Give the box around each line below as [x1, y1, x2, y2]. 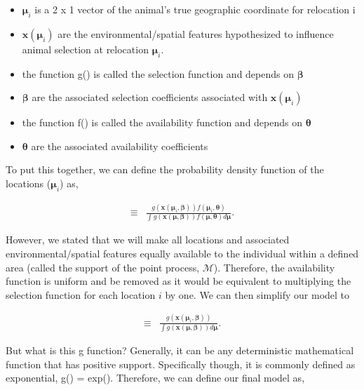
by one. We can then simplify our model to [165, 287, 350, 302]
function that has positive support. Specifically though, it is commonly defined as [6, 356, 356, 371]
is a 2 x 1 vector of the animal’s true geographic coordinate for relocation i [34, 2, 356, 16]
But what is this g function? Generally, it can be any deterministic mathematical [6, 343, 354, 358]
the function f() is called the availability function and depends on [22, 115, 303, 130]
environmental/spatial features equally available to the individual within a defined [6, 246, 359, 261]
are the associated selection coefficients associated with [32, 90, 268, 105]
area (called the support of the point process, [6, 260, 200, 274]
